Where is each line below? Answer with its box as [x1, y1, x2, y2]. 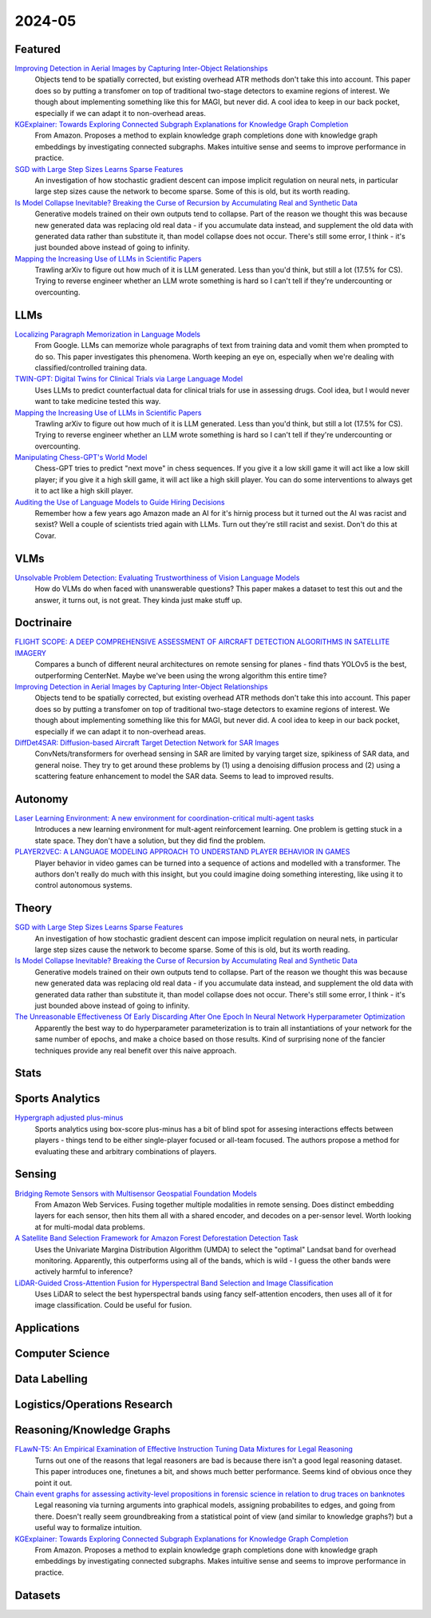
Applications [14, 1321, 80, 1335]
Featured [14, 42, 61, 56]
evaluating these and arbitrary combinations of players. [34, 1146, 217, 1156]
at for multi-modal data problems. [34, 1222, 145, 1232]
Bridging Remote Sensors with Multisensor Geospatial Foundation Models [14, 1189, 257, 1198]
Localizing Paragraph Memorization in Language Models [14, 329, 201, 339]
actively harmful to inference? [34, 1267, 133, 1276]
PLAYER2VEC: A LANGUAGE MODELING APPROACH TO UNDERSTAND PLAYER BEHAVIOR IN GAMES [14, 847, 350, 857]
